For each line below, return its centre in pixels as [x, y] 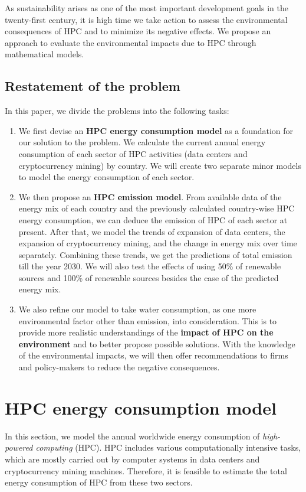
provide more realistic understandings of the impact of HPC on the [146, 332]
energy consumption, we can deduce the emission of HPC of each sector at [153, 219]
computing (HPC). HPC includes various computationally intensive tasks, [168, 447]
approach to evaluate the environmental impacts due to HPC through [131, 42]
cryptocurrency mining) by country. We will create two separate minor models [160, 165]
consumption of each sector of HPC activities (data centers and [133, 153]
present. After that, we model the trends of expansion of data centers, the [152, 231]
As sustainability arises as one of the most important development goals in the [147, 8]
